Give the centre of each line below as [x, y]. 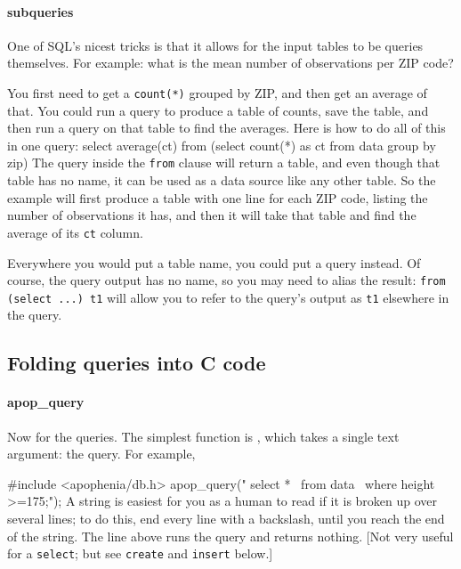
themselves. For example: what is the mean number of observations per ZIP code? [230, 63]
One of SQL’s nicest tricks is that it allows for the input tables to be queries [215, 45]
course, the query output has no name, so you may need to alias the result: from [226, 280]
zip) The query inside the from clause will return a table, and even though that [224, 163]
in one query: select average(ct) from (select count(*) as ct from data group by [222, 145]
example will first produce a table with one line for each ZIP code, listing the [218, 197]
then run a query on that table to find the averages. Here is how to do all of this [226, 128]
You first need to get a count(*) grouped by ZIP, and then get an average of [217, 92]
